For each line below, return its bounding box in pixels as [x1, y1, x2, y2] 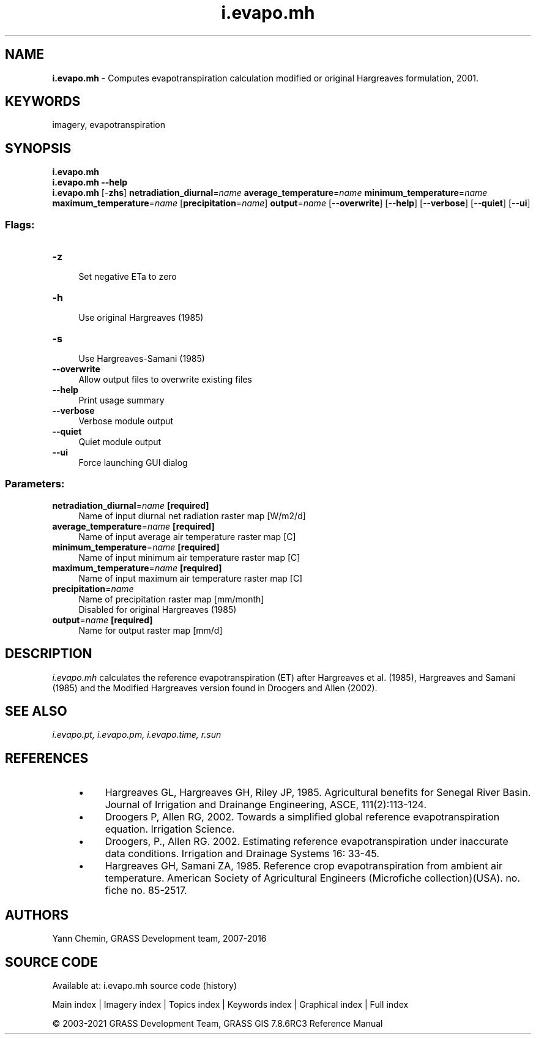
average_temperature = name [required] [52, 520, 215, 531]
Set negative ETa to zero [78, 271, 177, 282]
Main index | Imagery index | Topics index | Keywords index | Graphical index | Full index [52, 999, 409, 1010]
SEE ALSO [5, 703, 67, 719]
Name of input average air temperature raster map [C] [78, 531, 296, 542]
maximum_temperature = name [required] [52, 562, 222, 573]
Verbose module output [78, 416, 174, 427]
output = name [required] [52, 614, 153, 625]
